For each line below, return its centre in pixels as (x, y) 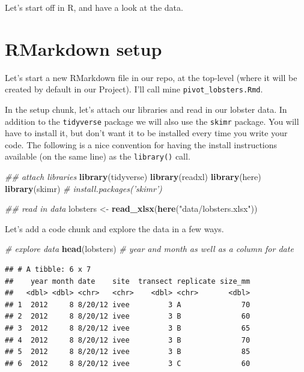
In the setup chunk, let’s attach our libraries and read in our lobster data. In (146, 109)
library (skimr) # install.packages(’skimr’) (84, 188)
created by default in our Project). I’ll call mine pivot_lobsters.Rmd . (134, 89)
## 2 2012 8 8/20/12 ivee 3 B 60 (128, 316)
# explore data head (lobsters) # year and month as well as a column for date (149, 249)
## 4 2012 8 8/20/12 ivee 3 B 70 (128, 340)
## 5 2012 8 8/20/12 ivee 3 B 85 (128, 352)
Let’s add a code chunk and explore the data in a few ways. (114, 228)
